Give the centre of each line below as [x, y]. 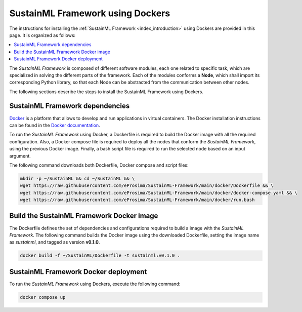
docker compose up [43, 297]
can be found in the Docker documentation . [55, 125]
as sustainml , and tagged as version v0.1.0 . [55, 242]
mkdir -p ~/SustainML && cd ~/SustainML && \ [77, 178]
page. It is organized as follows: [42, 35]
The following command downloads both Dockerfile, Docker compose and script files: [99, 165]
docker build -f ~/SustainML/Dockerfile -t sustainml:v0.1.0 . [100, 256]
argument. [20, 156]
